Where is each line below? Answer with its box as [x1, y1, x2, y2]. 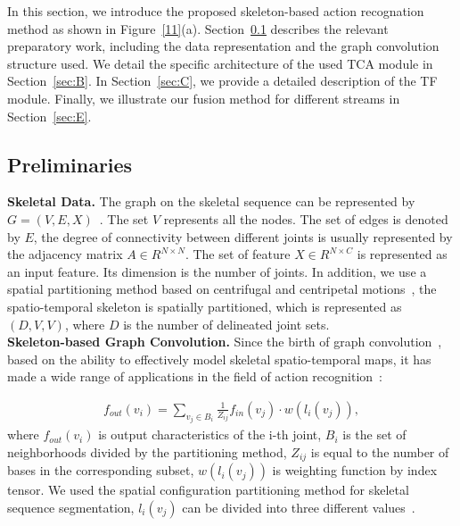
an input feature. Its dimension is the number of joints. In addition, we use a [7, 262, 427, 280]
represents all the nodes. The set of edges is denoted [163, 209, 448, 228]
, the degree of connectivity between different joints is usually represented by [33, 227, 453, 246]
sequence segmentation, [7, 498, 135, 516]
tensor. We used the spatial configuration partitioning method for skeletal [7, 480, 409, 499]
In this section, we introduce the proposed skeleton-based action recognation [7, 2, 424, 20]
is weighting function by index [272, 461, 438, 480]
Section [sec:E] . [7, 106, 92, 125]
